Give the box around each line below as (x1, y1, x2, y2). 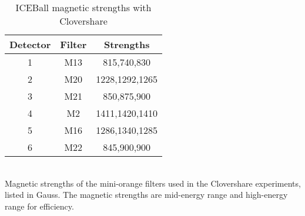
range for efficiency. (5, 200, 74, 212)
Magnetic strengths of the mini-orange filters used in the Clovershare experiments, (5, 177, 301, 189)
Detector (9, 38, 51, 51)
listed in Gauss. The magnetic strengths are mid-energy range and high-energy (5, 188, 288, 201)
